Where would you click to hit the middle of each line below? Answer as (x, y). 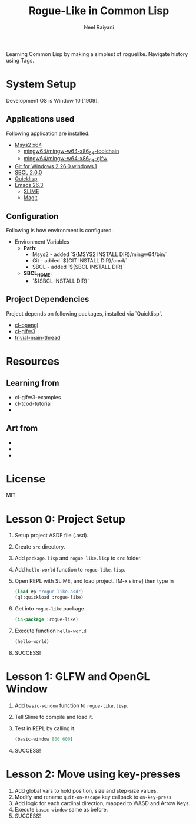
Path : (30, 248)
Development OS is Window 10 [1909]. (52, 100)
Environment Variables (42, 242)
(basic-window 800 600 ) (44, 739)
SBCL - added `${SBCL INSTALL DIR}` (78, 267)
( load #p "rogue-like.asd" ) (49, 592)
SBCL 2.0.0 (28, 173)
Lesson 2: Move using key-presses (93, 774)
